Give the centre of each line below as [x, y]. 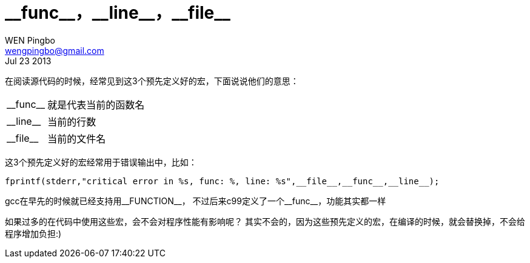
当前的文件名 [77, 138]
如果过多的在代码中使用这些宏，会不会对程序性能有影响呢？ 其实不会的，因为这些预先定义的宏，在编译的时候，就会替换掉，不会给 [265, 221]
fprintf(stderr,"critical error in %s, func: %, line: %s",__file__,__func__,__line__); [222, 181]
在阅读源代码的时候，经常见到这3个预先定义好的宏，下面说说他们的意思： [152, 81]
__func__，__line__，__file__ [118, 13]
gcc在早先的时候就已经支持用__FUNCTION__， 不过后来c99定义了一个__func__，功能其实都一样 [196, 201]
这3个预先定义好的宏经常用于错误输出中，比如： [101, 162]
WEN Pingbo [30, 40]
